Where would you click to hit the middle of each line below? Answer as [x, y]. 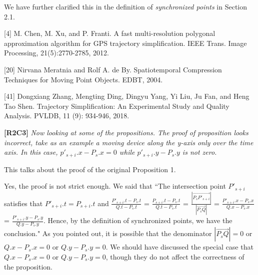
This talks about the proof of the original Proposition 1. [90, 169]
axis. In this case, [31, 152]
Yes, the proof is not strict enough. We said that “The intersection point [115, 186]
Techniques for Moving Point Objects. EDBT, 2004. [83, 79]
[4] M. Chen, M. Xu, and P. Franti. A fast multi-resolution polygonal [110, 33]
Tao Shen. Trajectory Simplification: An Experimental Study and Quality [117, 106]
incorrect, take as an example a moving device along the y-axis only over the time [129, 142]
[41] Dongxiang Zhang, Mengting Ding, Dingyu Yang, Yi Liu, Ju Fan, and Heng [127, 96]
